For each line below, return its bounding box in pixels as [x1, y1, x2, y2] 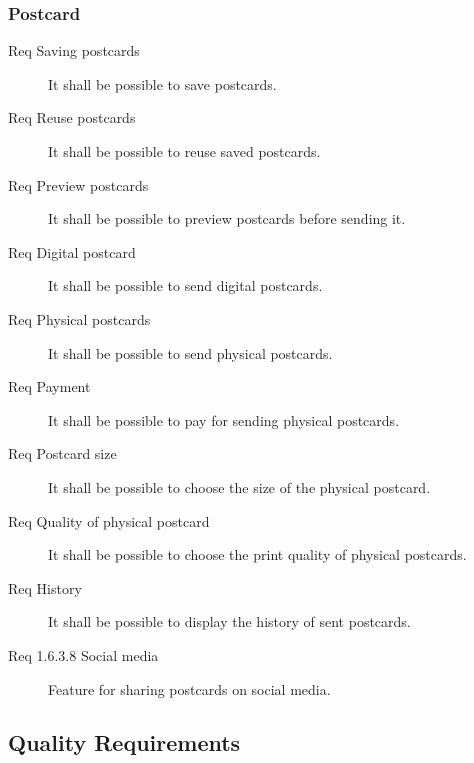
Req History [8, 577, 82, 598]
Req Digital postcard [8, 241, 136, 262]
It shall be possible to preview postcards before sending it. [48, 208, 406, 229]
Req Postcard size [8, 443, 117, 464]
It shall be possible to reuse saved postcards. [48, 141, 321, 161]
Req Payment [8, 376, 91, 397]
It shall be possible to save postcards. [48, 73, 277, 94]
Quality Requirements [8, 727, 241, 758]
